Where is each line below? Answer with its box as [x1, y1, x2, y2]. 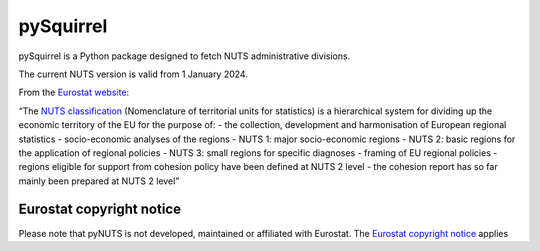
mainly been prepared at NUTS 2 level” [18, 175, 180, 187]
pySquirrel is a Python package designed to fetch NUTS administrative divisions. [18, 50, 351, 62]
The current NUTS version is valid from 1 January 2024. [18, 68, 249, 80]
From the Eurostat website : [18, 86, 130, 99]
